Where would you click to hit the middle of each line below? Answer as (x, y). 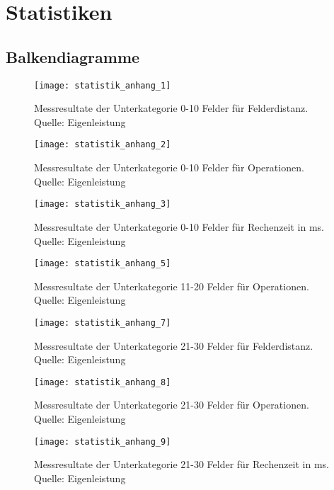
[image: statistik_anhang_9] (103, 441)
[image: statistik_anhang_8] (103, 382)
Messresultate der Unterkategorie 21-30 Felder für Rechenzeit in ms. (182, 464)
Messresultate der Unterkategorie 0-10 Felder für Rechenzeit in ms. (179, 226)
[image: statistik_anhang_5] (103, 264)
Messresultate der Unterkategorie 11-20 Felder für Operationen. (172, 286)
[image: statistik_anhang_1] (103, 85)
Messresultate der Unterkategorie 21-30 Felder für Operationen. (172, 405)
